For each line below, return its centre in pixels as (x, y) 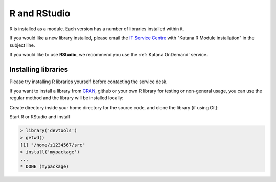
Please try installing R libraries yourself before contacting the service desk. (88, 82)
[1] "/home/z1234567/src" (53, 145)
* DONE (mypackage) (44, 166)
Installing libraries (39, 69)
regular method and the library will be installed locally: (66, 98)
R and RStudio (40, 13)
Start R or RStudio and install (40, 117)
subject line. (22, 45)
